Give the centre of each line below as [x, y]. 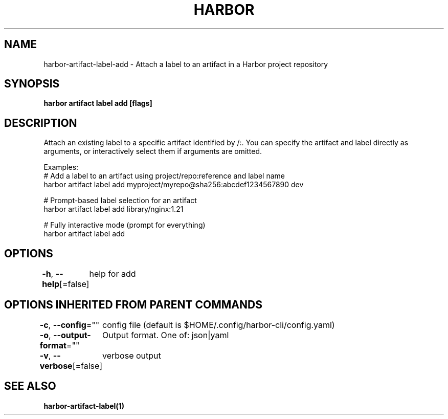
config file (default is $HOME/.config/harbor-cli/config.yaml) [219, 325]
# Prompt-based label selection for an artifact [120, 201]
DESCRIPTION [41, 123]
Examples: [61, 167]
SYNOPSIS [32, 84]
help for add [113, 274]
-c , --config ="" [70, 325]
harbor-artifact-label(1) [84, 406]
